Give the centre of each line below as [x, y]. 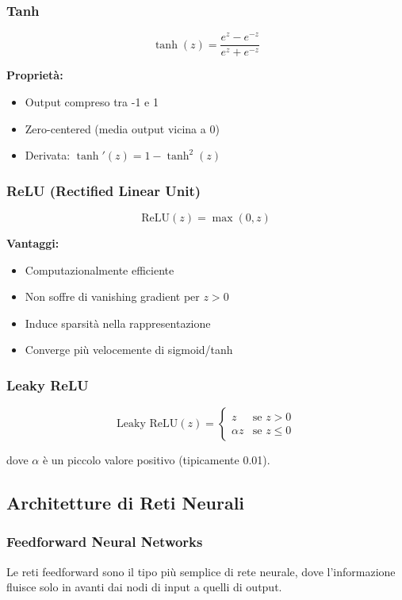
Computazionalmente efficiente [100, 269]
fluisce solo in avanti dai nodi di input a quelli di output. [144, 587]
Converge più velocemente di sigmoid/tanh [129, 350]
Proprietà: [35, 75]
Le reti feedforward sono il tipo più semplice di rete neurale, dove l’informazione [201, 571]
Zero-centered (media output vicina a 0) [122, 128]
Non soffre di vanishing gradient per [112, 296]
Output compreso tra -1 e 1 [92, 101]
